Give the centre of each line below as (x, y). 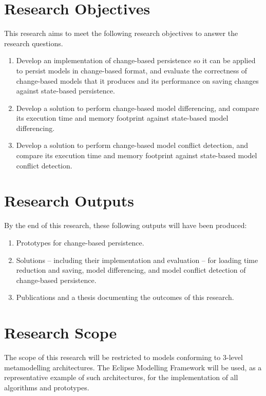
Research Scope (61, 333)
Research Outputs (69, 201)
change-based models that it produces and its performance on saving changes (137, 80)
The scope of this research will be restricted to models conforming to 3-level (123, 357)
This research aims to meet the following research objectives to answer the (121, 33)
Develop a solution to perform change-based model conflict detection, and (132, 145)
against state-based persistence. (65, 91)
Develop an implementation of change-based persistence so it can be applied (136, 60)
